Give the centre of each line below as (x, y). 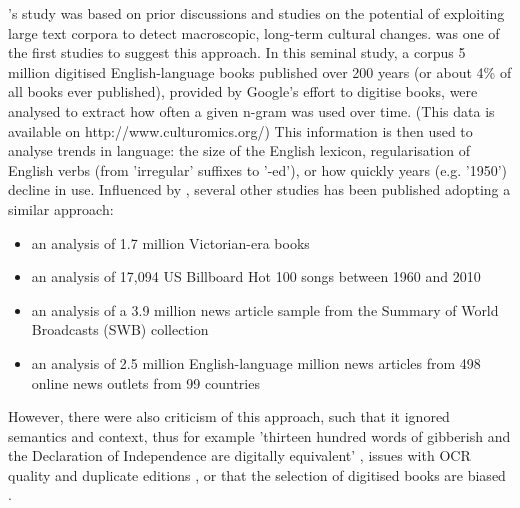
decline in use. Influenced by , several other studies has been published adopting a (259, 189)
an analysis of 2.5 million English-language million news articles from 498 (256, 362)
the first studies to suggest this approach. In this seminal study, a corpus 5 (237, 52)
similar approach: (61, 208)
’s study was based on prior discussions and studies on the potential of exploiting (256, 13)
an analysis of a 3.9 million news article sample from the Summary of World (265, 309)
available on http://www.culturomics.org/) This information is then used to (240, 130)
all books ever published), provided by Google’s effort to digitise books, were (243, 91)
